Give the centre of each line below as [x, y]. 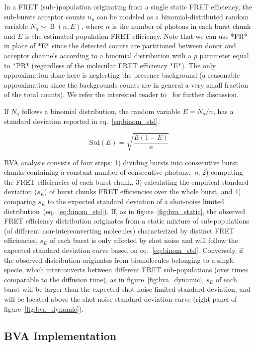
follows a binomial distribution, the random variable [101, 111]
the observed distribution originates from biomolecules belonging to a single [119, 260]
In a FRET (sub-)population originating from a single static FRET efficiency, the [128, 6]
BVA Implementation [60, 335]
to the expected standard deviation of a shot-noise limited [136, 201]
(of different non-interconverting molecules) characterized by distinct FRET [119, 230]
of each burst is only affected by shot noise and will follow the [144, 240]
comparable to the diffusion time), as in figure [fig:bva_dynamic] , [104, 279]
